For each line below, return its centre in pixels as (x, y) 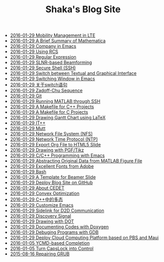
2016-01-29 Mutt (28, 128)
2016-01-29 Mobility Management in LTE (53, 35)
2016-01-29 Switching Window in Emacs (52, 79)
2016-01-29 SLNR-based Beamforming (51, 63)
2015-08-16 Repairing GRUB (40, 254)
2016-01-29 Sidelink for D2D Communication (57, 211)
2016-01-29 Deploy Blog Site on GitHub (51, 182)
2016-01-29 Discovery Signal (40, 216)
